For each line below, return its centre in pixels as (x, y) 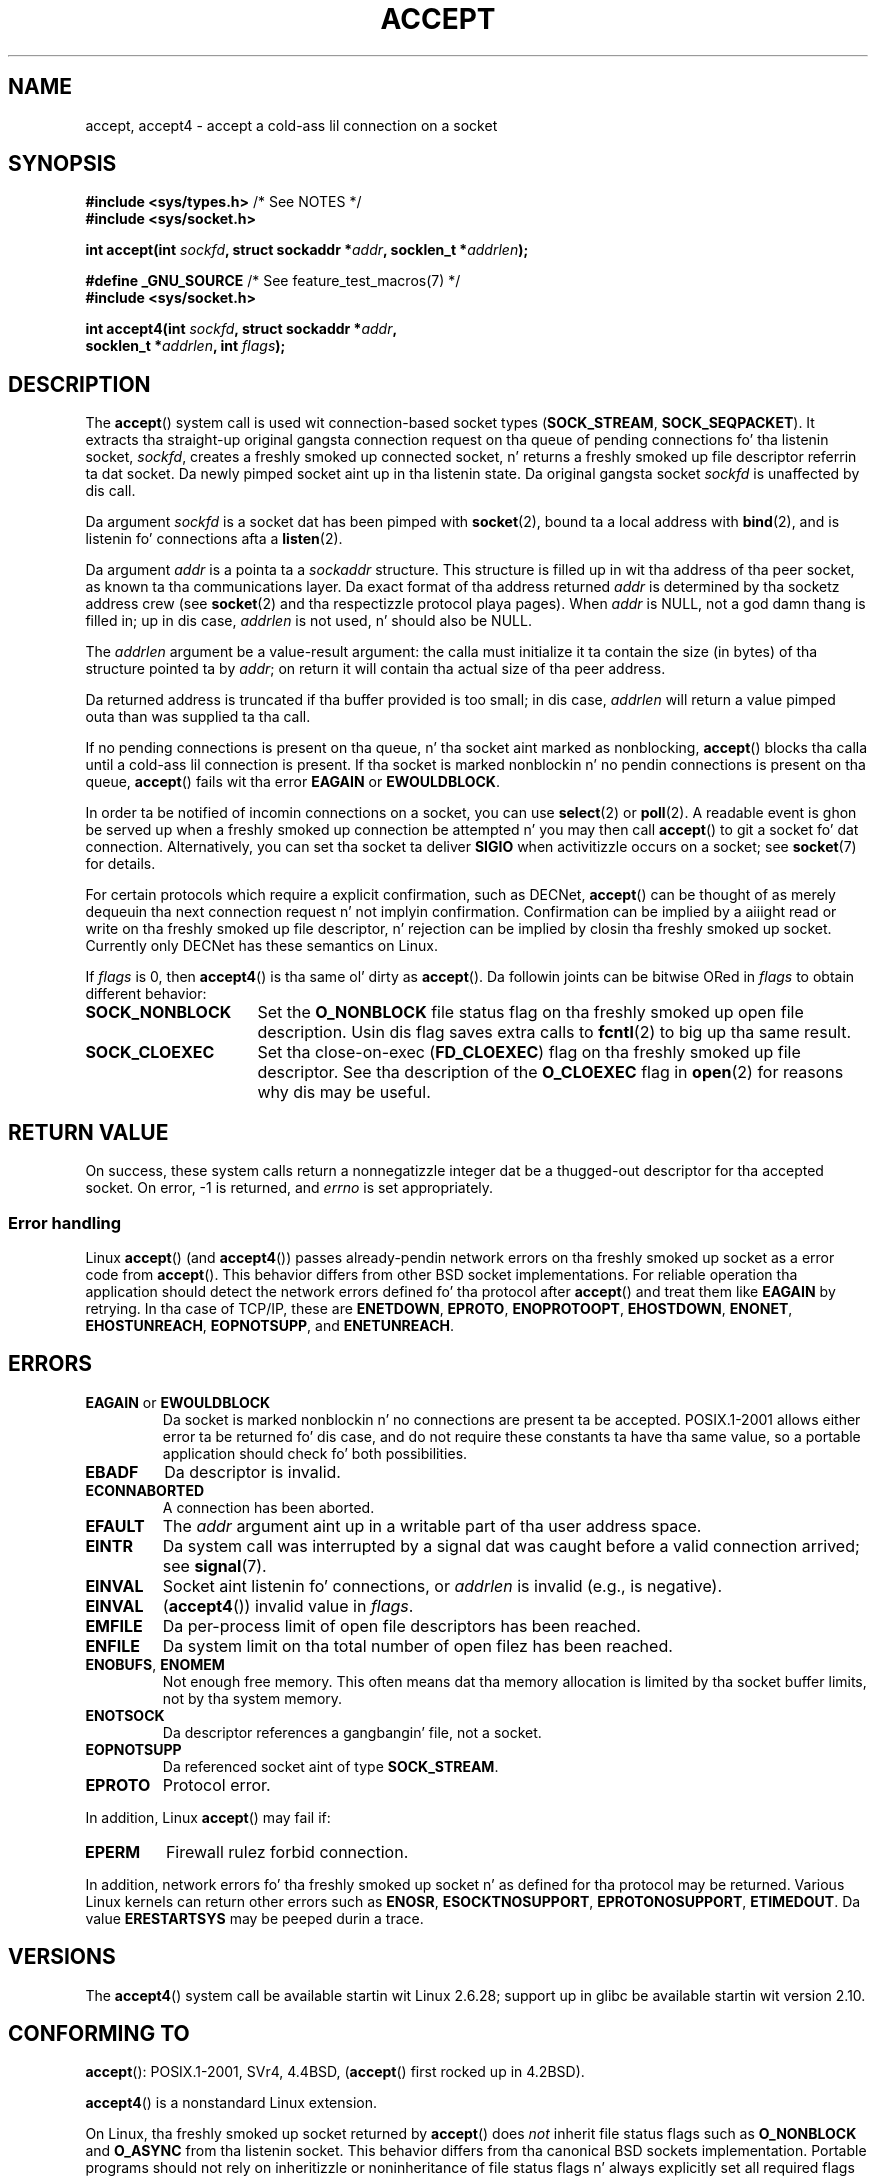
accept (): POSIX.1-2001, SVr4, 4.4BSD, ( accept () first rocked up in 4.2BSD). (335, 2072)
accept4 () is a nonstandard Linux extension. (231, 2103)
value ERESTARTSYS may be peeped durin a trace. (254, 1918)
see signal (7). (214, 1565)
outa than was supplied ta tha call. (198, 717)
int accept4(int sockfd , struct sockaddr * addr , (241, 329)
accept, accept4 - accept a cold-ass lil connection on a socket (291, 125)
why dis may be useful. (344, 1092)
